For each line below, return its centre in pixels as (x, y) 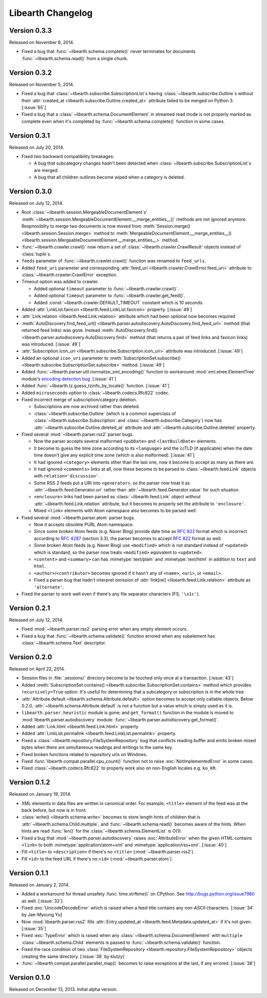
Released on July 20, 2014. (37, 147)
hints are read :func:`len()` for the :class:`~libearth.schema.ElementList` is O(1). (102, 831)
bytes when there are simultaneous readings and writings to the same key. (97, 747)
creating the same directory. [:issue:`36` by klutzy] (73, 956)
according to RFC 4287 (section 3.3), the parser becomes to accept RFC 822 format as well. (128, 538)
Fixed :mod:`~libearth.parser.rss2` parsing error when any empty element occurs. (105, 629)
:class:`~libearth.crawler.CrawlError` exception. (69, 275)
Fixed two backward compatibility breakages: (68, 156)
